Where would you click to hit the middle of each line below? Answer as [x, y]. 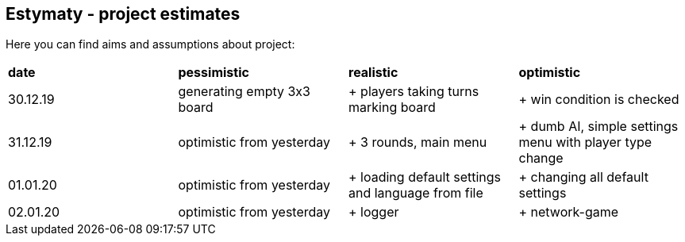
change [541, 158]
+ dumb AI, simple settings [598, 127]
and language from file [416, 193]
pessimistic [214, 73]
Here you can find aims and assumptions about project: [150, 44]
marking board [392, 108]
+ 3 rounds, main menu [418, 142]
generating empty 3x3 [244, 92]
